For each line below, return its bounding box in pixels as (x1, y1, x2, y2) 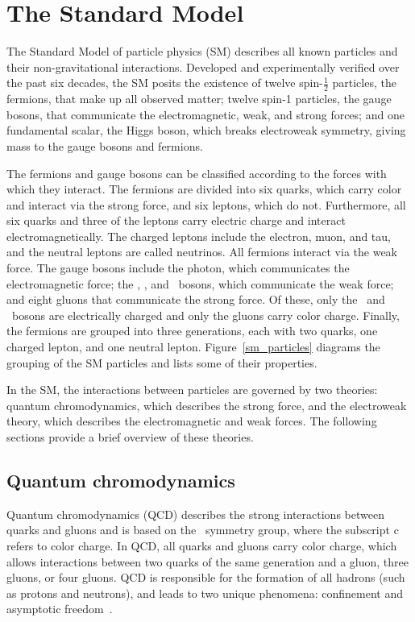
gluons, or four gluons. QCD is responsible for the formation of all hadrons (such (6, 569, 405, 586)
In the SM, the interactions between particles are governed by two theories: (6, 381, 378, 398)
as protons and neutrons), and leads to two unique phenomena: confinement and (6, 584, 403, 601)
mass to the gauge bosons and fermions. (6, 137, 203, 154)
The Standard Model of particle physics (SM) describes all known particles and (6, 43, 398, 60)
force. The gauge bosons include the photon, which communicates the (6, 259, 350, 276)
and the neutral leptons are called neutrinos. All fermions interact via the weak (6, 243, 397, 260)
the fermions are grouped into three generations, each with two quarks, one (6, 322, 378, 339)
